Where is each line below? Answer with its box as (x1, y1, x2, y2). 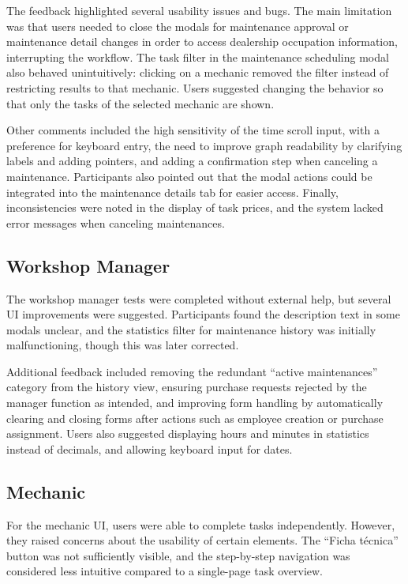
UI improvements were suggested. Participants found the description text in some (6, 306, 400, 322)
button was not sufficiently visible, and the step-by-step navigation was (6, 547, 350, 563)
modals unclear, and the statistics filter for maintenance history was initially (6, 321, 376, 337)
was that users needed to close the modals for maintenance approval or (6, 17, 349, 34)
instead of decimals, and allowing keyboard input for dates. (6, 440, 293, 457)
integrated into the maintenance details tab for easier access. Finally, (6, 183, 339, 200)
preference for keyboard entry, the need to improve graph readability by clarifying (6, 137, 402, 153)
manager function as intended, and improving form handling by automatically (6, 394, 384, 411)
